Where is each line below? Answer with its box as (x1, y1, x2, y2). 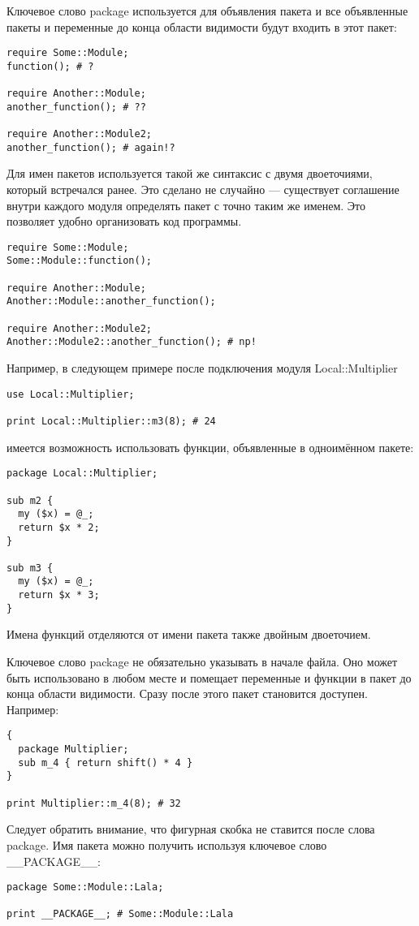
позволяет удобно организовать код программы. (6, 213, 242, 230)
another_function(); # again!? (6, 141, 175, 153)
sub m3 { (6, 562, 54, 574)
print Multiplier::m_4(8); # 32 (6, 797, 181, 809)
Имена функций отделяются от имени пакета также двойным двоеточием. (6, 626, 371, 643)
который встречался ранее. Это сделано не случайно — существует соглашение (6, 181, 400, 198)
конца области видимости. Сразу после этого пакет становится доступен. (6, 685, 368, 702)
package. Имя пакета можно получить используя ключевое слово (6, 836, 327, 853)
